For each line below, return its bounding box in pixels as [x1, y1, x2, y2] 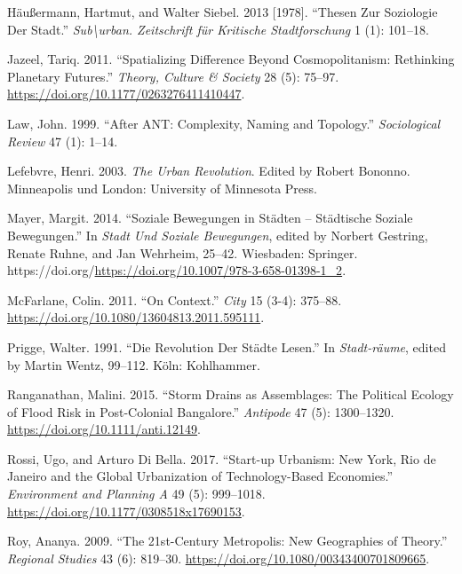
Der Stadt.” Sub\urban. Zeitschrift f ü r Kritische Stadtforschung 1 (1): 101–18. [7, 20, 429, 38]
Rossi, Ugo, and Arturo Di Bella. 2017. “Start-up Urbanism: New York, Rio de [7, 449, 436, 468]
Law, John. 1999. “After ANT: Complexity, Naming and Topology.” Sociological [7, 114, 441, 132]
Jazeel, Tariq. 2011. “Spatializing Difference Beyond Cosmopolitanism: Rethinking [7, 50, 455, 68]
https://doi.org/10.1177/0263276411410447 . [7, 84, 245, 103]
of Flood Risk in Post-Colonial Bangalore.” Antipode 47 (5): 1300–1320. [7, 402, 394, 421]
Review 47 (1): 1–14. [7, 131, 118, 150]
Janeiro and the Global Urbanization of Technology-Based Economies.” [7, 467, 394, 485]
